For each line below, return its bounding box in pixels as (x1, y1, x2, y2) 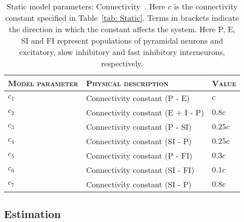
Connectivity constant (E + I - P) (86, 107, 204, 118)
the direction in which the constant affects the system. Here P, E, (8, 23, 236, 35)
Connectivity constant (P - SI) (86, 121, 192, 132)
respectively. (101, 57, 144, 69)
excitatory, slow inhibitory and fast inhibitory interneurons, (19, 46, 225, 57)
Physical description (86, 77, 169, 89)
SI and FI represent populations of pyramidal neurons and (21, 35, 223, 46)
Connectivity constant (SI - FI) (86, 164, 195, 175)
